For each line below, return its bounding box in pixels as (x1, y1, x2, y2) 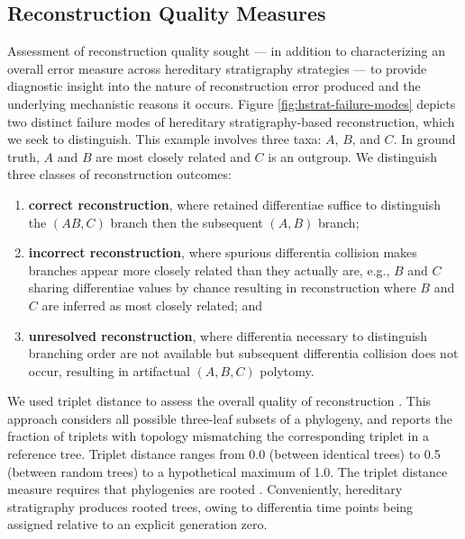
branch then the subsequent (110, 212, 263, 231)
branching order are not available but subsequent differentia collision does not (28, 344, 459, 363)
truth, (7, 147, 40, 166)
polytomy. (260, 361, 315, 380)
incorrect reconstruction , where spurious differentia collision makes (28, 243, 417, 262)
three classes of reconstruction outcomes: (7, 165, 232, 184)
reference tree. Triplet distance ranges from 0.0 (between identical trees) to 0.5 (7, 445, 441, 463)
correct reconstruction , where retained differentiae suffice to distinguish (28, 194, 442, 213)
